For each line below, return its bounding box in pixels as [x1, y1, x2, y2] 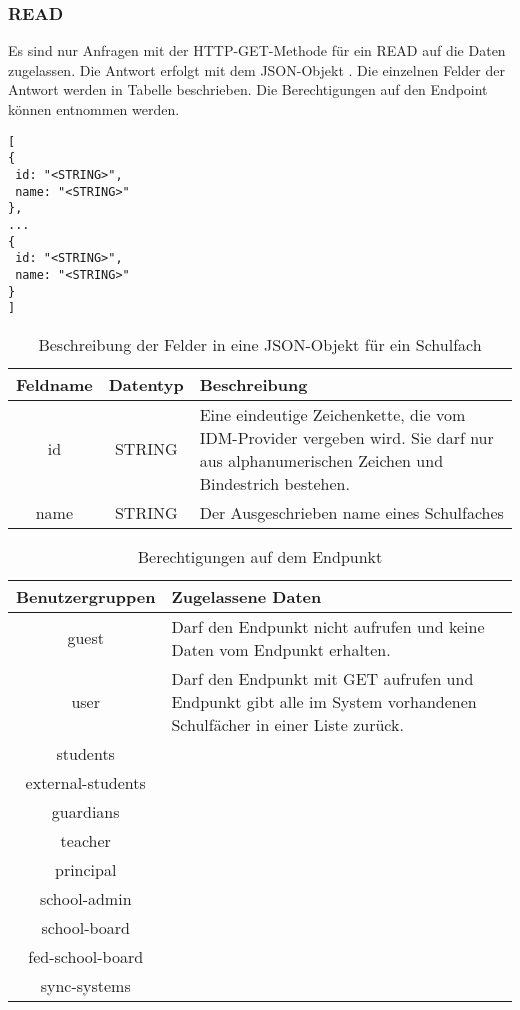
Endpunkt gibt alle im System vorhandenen [171, 689, 477, 713]
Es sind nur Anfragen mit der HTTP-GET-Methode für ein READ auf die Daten [8, 40, 506, 61]
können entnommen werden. [8, 99, 180, 119]
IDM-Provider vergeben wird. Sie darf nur [199, 425, 494, 449]
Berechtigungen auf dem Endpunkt [137, 544, 383, 568]
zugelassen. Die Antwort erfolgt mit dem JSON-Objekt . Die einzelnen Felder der [8, 59, 505, 80]
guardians [51, 799, 120, 823]
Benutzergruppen [16, 584, 156, 608]
